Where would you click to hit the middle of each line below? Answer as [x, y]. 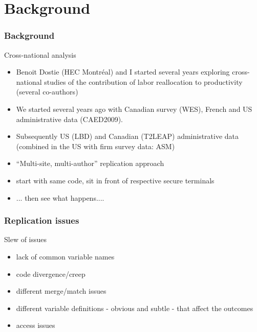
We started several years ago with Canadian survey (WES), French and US [134, 109]
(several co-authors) [47, 92]
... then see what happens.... [60, 197]
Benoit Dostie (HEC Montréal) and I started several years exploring [123, 72]
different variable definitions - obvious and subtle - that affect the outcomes [135, 308]
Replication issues [42, 220]
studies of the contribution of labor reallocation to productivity [143, 81]
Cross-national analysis [40, 54]
